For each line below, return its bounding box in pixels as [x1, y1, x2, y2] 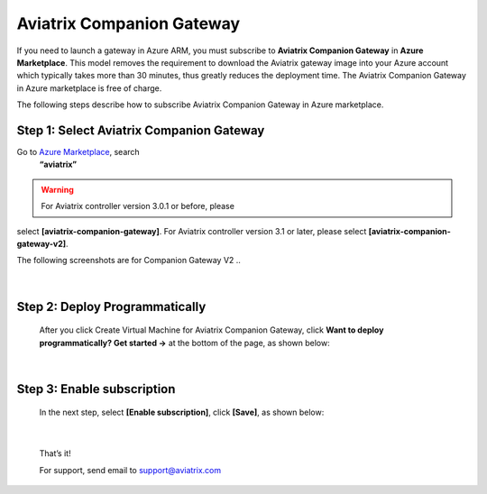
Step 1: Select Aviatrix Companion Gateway [16, 123, 265, 138]
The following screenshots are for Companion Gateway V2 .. [16, 255, 241, 266]
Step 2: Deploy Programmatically [16, 298, 207, 315]
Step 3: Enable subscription [16, 381, 176, 397]
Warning [41, 184, 74, 195]
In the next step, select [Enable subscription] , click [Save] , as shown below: [39, 407, 325, 418]
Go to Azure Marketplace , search [16, 147, 140, 158]
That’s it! [39, 448, 71, 459]
